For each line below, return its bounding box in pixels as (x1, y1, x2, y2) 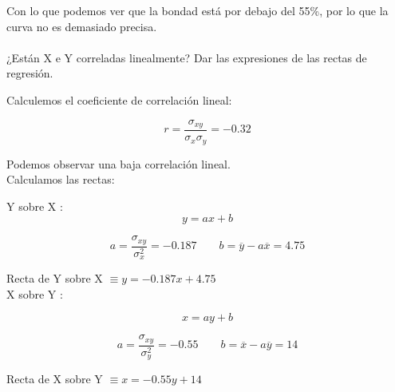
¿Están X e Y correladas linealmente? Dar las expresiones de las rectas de (6, 49, 367, 65)
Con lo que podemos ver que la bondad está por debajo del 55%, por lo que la (6, 2, 389, 18)
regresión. (6, 65, 53, 81)
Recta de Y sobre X (6, 270, 103, 287)
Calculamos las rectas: (6, 171, 115, 188)
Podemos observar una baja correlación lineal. (6, 155, 231, 172)
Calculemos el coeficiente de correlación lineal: (6, 91, 232, 108)
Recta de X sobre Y (6, 370, 103, 387)
